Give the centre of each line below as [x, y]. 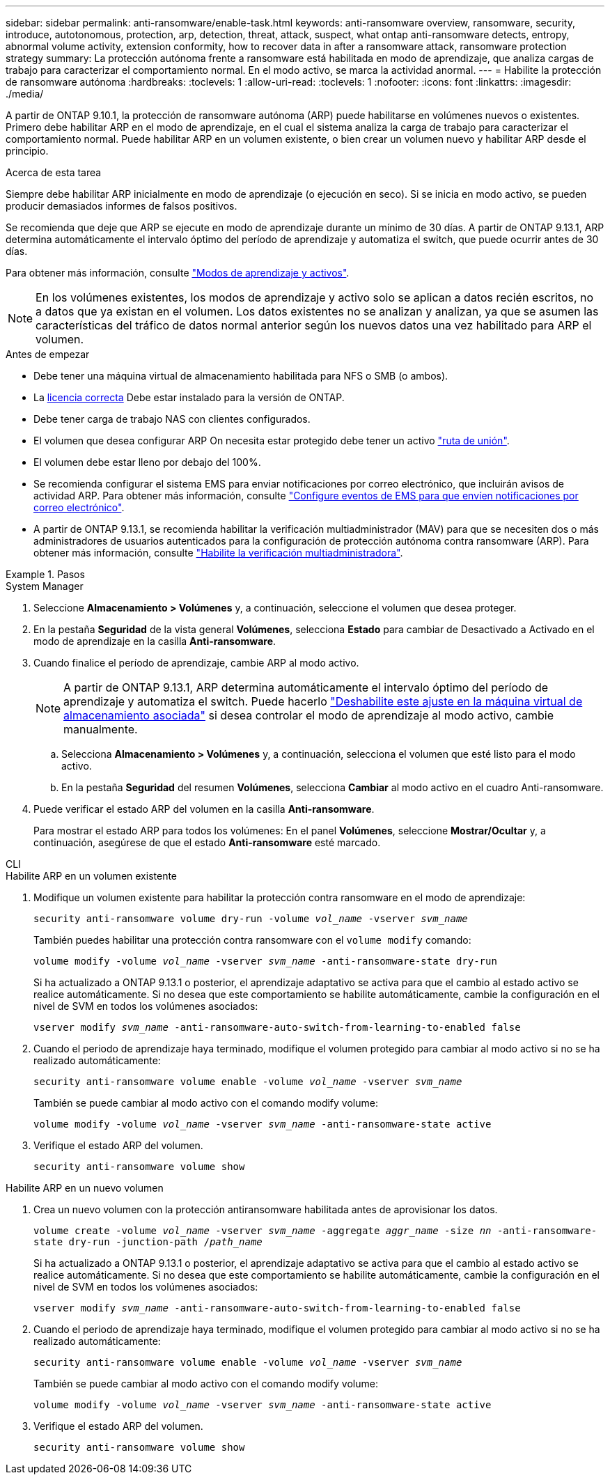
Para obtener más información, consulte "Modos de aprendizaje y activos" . [178, 273]
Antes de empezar [48, 354]
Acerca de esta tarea [54, 172]
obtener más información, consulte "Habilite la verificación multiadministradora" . [218, 553]
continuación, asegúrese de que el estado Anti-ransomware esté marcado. [207, 842]
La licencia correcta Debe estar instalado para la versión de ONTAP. [189, 397]
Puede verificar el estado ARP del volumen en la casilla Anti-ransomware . [204, 809]
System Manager [45, 586]
